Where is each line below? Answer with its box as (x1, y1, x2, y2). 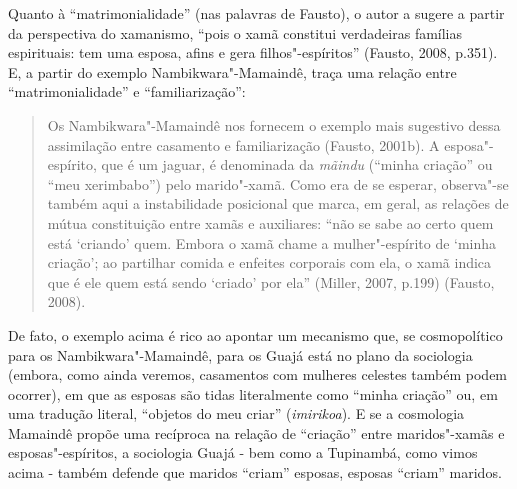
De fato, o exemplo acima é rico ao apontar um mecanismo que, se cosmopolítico (8, 324, 503, 345)
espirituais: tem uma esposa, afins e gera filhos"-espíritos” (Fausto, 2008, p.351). (8, 42, 498, 63)
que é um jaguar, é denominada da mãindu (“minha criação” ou (101, 154, 493, 175)
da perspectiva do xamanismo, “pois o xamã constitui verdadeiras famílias (8, 22, 463, 43)
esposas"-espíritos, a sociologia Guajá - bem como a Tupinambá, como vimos (8, 442, 478, 463)
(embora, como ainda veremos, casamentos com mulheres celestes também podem (8, 364, 508, 385)
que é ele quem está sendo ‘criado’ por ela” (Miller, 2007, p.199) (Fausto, (47, 271, 495, 292)
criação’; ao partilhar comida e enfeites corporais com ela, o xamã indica (47, 252, 492, 273)
